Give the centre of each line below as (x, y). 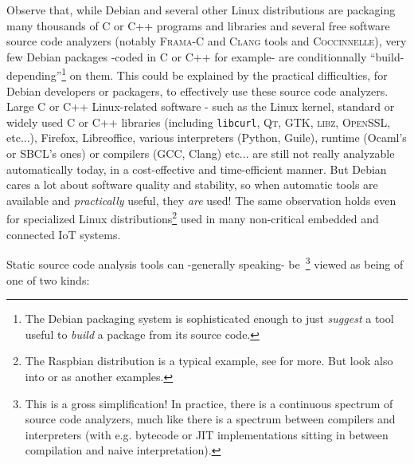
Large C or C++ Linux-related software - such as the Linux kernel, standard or (201, 106)
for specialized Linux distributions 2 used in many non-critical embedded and (193, 218)
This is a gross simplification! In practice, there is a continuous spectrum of (209, 403)
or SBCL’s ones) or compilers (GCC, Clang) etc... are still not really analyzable (201, 153)
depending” (34, 75)
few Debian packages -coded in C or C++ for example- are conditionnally (187, 56)
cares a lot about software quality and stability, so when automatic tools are (192, 185)
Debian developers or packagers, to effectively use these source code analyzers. (197, 90)
